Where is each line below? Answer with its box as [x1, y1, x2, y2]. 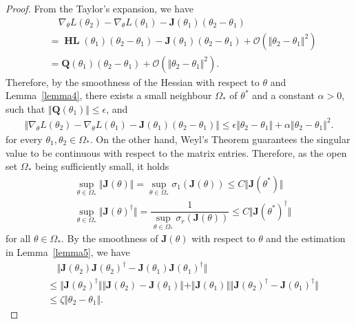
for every [6, 132, 43, 146]
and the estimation [266, 231, 346, 246]
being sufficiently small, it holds [35, 159, 169, 173]
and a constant [252, 88, 315, 102]
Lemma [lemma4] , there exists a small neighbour [6, 88, 212, 102]
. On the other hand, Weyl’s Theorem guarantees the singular [90, 132, 350, 146]
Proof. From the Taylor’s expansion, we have [6, 1, 193, 15]
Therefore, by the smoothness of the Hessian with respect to [6, 74, 260, 89]
